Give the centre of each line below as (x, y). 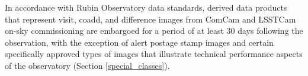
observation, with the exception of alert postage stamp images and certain (139, 42)
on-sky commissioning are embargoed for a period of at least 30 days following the (154, 31)
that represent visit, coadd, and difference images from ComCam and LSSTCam (150, 19)
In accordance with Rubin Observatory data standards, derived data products (146, 7)
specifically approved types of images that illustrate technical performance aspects (154, 54)
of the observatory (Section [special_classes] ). (87, 65)
